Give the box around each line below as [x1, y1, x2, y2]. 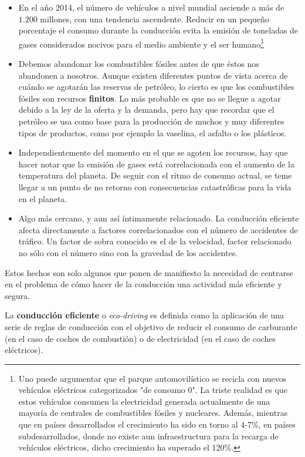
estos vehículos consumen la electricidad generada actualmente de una [18, 395, 270, 407]
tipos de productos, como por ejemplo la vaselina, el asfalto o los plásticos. [18, 126, 287, 139]
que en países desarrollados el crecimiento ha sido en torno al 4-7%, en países [18, 418, 296, 431]
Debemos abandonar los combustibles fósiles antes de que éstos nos [18, 58, 259, 70]
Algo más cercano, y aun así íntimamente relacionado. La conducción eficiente [18, 212, 299, 224]
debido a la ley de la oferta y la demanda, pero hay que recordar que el [18, 103, 274, 116]
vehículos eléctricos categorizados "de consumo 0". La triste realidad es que [18, 384, 287, 396]
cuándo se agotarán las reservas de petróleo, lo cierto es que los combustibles [18, 80, 294, 93]
